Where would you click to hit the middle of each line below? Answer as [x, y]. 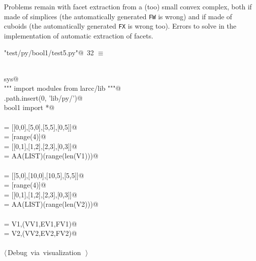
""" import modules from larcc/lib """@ [63, 88]
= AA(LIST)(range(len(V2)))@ [51, 204]
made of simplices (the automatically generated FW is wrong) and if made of [118, 16]
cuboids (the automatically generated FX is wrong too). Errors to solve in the [120, 26]
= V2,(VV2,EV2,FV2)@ [41, 233]
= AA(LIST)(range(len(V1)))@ [51, 156]
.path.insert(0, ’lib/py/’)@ [43, 97]
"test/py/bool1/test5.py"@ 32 [49, 52]
